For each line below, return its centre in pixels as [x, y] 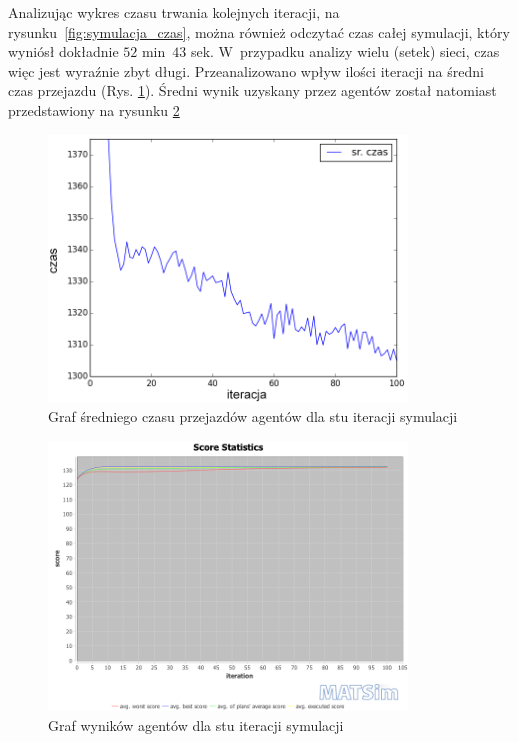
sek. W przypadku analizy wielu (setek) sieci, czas [345, 51]
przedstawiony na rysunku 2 [94, 109]
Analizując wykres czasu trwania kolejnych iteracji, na [174, 12]
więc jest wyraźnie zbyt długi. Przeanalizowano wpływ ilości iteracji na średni [246, 70]
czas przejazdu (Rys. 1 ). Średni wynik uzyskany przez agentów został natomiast [252, 90]
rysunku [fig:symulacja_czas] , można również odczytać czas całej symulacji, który [259, 31]
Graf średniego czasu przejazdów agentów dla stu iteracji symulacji [253, 416]
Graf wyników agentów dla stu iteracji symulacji [196, 724]
